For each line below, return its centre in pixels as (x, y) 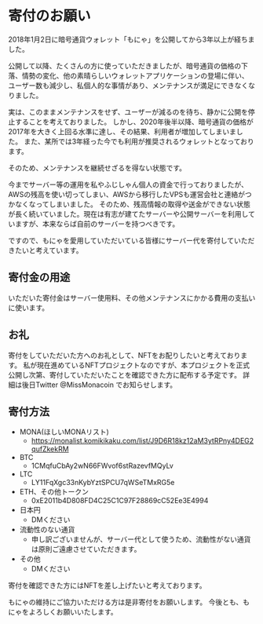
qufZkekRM (50, 449)
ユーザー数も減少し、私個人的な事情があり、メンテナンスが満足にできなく (128, 85)
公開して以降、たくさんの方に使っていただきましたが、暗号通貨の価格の (125, 66)
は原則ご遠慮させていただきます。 (86, 549)
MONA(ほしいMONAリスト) (64, 432)
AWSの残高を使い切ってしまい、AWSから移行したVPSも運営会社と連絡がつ (130, 194)
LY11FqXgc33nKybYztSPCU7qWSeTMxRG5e (103, 483)
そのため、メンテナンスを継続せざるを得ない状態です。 (97, 168)
